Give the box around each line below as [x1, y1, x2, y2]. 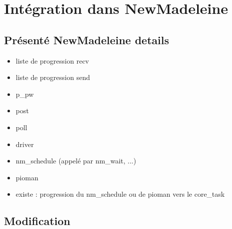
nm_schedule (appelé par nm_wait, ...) [15, 155, 136, 166]
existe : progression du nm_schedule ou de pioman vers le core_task [15, 189, 225, 199]
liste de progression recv [15, 55, 89, 66]
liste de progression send [15, 72, 90, 82]
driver [15, 139, 34, 149]
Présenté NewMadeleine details [4, 32, 169, 47]
